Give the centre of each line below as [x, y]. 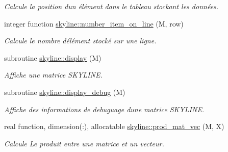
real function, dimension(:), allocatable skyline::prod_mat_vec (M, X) [114, 126]
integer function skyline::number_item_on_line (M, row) [94, 23]
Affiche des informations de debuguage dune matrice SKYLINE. [104, 109]
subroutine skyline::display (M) [53, 57]
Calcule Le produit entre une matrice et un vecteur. [84, 143]
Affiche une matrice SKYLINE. [53, 75]
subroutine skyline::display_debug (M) [65, 92]
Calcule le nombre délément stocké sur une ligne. [80, 41]
